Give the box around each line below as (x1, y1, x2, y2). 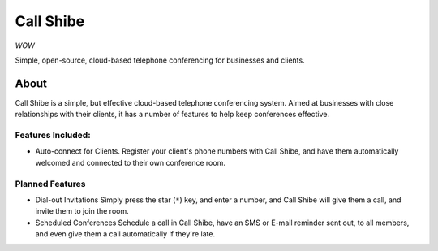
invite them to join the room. (35, 206, 129, 216)
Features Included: (15, 130, 91, 141)
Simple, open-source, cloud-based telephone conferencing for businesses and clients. (15, 55, 305, 65)
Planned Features (15, 178, 86, 189)
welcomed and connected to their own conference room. (35, 158, 226, 167)
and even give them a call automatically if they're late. (35, 229, 215, 239)
